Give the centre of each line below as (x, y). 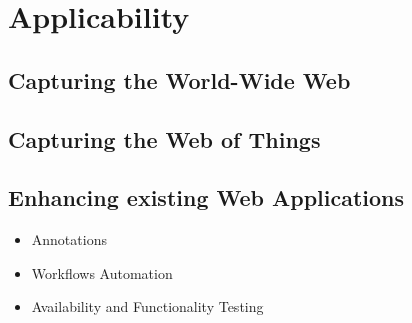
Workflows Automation (102, 272)
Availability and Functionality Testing (147, 306)
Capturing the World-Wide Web (179, 79)
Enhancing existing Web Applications (206, 197)
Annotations (69, 239)
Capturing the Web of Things (164, 138)
